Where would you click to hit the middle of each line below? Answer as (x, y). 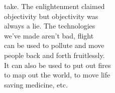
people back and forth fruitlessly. (54, 55)
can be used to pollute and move (54, 45)
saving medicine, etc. (36, 84)
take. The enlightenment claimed (54, 6)
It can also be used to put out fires (57, 65)
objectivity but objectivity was (51, 16)
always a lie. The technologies (50, 26)
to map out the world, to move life (57, 75)
